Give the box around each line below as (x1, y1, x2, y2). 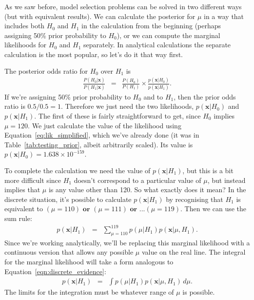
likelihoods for (4, 40, 47, 50)
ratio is (4, 101, 25, 111)
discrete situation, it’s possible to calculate (4, 194, 132, 204)
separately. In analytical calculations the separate (83, 40, 231, 50)
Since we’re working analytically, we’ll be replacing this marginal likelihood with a (4, 237, 250, 247)
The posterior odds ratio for (4, 65, 88, 76)
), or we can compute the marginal (117, 30, 220, 40)
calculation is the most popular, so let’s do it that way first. (4, 49, 183, 59)
